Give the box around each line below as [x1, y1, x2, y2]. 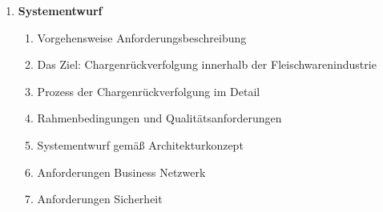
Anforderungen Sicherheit [37, 190, 163, 207]
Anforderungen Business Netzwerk [37, 163, 206, 180]
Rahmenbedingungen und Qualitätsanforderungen [37, 110, 282, 126]
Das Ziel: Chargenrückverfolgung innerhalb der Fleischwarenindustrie [37, 56, 377, 73]
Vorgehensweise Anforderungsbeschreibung [37, 29, 247, 46]
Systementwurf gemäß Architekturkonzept [37, 136, 244, 153]
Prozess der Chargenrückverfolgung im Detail [37, 82, 260, 99]
